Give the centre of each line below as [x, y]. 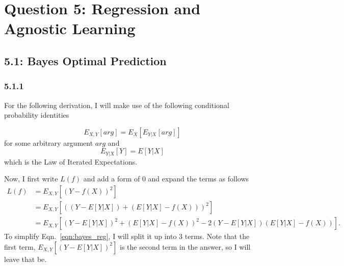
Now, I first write [31, 179]
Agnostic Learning [70, 28]
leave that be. [25, 259]
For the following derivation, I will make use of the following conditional [117, 105]
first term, [20, 246]
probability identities [37, 115]
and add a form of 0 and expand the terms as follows [166, 179]
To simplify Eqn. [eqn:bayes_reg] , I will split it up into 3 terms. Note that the [127, 236]
